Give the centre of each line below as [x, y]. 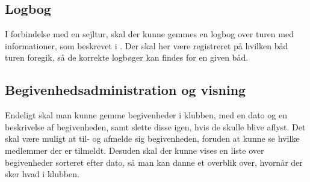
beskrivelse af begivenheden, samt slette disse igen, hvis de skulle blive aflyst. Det [155, 126]
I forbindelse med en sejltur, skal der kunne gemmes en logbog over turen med [149, 34]
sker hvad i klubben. [42, 174]
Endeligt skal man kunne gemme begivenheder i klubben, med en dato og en [146, 115]
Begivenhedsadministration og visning [126, 90]
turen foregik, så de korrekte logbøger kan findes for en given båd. [127, 57]
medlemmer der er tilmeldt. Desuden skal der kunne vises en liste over [135, 150]
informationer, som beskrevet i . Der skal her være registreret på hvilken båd [147, 45]
